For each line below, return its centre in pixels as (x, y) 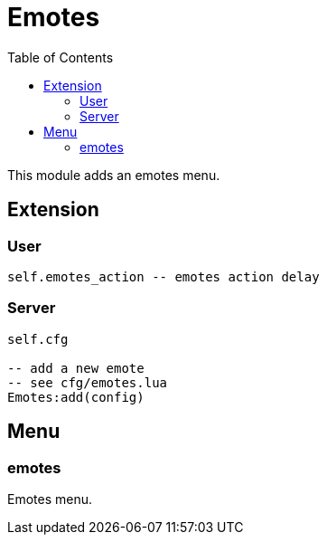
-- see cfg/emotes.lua (88, 382)
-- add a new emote (76, 368)
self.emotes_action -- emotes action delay (163, 276)
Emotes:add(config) (76, 397)
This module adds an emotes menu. (114, 175)
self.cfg (38, 339)
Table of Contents (61, 57)
